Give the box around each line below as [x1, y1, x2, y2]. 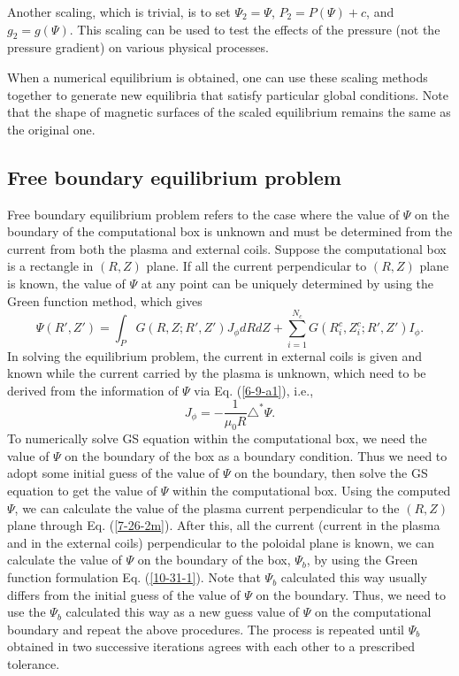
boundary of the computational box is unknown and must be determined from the [7, 222, 453, 241]
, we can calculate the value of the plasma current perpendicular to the [14, 498, 400, 517]
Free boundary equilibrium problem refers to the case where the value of [7, 204, 400, 223]
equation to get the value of [7, 481, 157, 500]
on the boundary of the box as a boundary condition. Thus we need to [65, 446, 448, 465]
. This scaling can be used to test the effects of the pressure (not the [69, 19, 440, 38]
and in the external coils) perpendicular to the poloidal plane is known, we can [7, 533, 434, 551]
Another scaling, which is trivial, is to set [7, 3, 231, 20]
